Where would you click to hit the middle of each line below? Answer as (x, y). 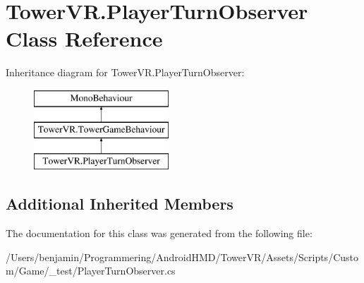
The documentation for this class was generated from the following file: (159, 233)
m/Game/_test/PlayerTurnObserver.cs (91, 271)
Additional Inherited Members (120, 204)
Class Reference (84, 38)
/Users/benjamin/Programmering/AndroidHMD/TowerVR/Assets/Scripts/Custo (182, 257)
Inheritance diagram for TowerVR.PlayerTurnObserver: (125, 72)
